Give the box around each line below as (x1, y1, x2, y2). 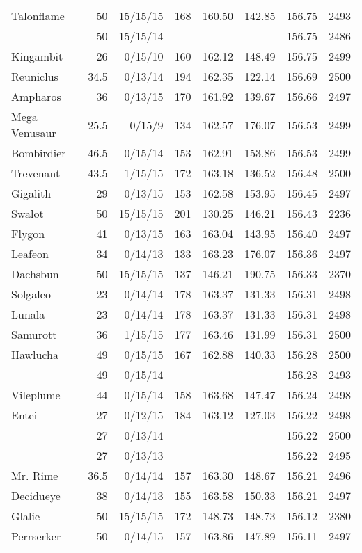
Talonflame (11, 8, 65, 24)
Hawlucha (11, 346, 59, 362)
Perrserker (11, 528, 61, 544)
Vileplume (11, 387, 61, 403)
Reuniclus (11, 68, 58, 84)
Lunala (11, 306, 45, 322)
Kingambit (11, 48, 63, 64)
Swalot (11, 205, 44, 221)
